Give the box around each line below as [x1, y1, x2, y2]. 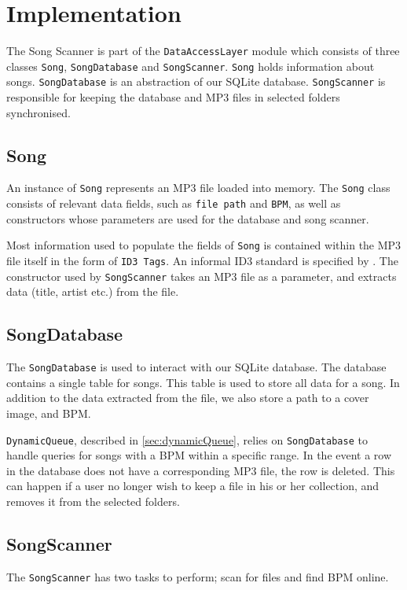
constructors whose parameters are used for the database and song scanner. [6, 210, 369, 227]
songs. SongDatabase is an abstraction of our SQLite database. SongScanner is [6, 73, 386, 90]
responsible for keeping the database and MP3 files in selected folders [6, 89, 340, 105]
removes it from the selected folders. [6, 493, 180, 510]
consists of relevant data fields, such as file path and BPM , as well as [6, 195, 341, 212]
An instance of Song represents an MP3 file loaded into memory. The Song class [6, 179, 390, 196]
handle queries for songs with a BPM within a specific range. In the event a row [6, 447, 392, 463]
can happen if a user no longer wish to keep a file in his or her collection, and [6, 478, 379, 494]
